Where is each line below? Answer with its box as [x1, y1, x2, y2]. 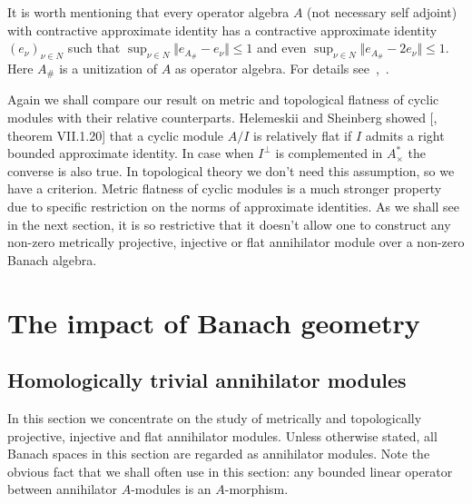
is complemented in [275, 143, 383, 163]
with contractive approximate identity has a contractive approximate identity [7, 20, 438, 39]
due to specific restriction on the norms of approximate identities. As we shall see [7, 197, 460, 215]
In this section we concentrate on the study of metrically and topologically [7, 408, 422, 427]
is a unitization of [59, 58, 158, 77]
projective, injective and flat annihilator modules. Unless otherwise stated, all [7, 426, 438, 445]
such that [67, 38, 121, 57]
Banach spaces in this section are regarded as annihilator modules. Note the [7, 444, 430, 463]
